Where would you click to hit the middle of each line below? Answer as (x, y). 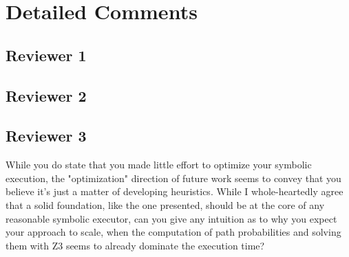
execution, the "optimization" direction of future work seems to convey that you (173, 178)
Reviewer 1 (46, 55)
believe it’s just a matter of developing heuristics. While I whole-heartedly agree (174, 191)
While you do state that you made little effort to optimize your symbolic (159, 165)
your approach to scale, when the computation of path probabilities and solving (173, 232)
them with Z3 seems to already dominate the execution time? (135, 245)
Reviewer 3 (46, 136)
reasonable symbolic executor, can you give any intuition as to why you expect (171, 218)
